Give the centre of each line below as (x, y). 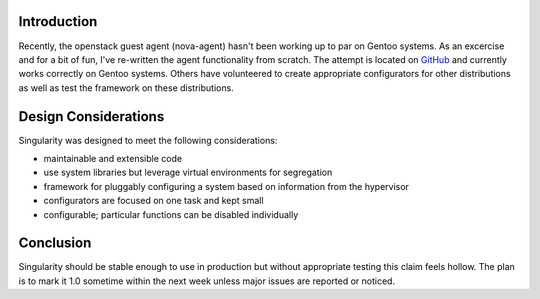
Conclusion (55, 243)
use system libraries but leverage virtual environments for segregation (188, 172)
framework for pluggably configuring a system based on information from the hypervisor (226, 186)
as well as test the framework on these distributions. (126, 87)
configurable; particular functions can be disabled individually (171, 214)
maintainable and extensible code (113, 158)
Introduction (58, 21)
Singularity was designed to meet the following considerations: (148, 140)
